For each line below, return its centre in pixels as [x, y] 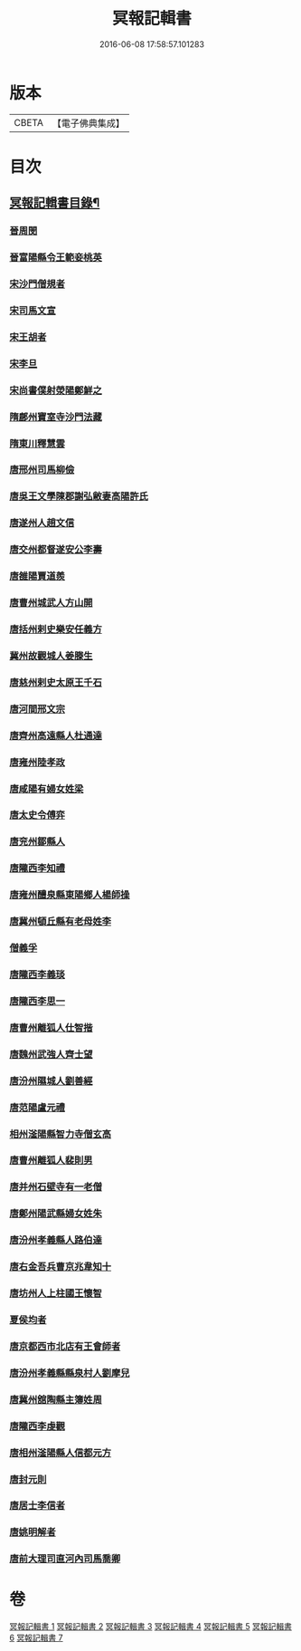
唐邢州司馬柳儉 [42, 470]
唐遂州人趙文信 [42, 523]
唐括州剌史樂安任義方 [56, 629]
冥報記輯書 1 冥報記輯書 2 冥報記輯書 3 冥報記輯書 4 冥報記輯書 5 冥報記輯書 [150, 1627]
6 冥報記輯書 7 [36, 1638]
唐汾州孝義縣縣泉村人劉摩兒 [70, 1373]
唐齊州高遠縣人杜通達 [56, 735]
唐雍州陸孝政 [38, 762]
